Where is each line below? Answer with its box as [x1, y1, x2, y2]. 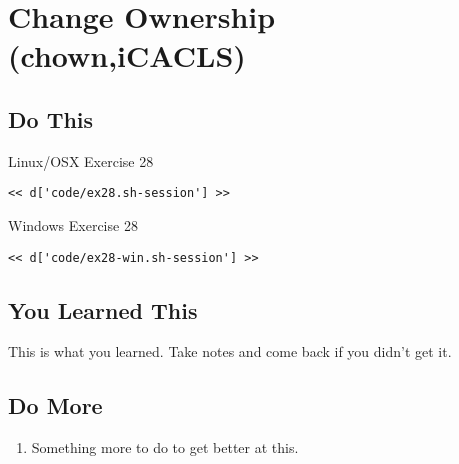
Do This [8, 103, 94, 134]
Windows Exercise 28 [8, 215, 138, 236]
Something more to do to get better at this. [31, 437, 299, 458]
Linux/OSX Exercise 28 [8, 150, 154, 171]
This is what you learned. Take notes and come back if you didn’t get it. [8, 341, 452, 362]
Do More [8, 390, 103, 421]
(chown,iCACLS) [8, 35, 246, 76]
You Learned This [8, 294, 198, 325]
